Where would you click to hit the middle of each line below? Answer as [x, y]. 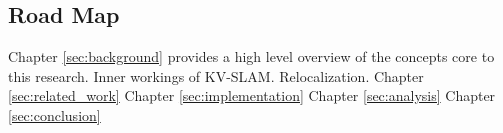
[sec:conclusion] [54, 114]
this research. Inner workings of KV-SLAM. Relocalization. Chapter [216, 75]
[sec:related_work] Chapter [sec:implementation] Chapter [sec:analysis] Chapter [252, 95]
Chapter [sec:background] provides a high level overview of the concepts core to [251, 56]
